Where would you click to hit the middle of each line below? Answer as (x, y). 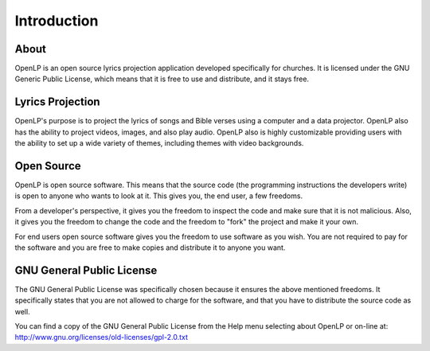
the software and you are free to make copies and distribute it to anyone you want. (150, 248)
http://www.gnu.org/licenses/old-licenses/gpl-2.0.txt (102, 337)
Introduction (57, 21)
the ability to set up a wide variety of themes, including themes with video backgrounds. (159, 143)
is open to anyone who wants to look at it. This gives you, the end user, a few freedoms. (158, 196)
